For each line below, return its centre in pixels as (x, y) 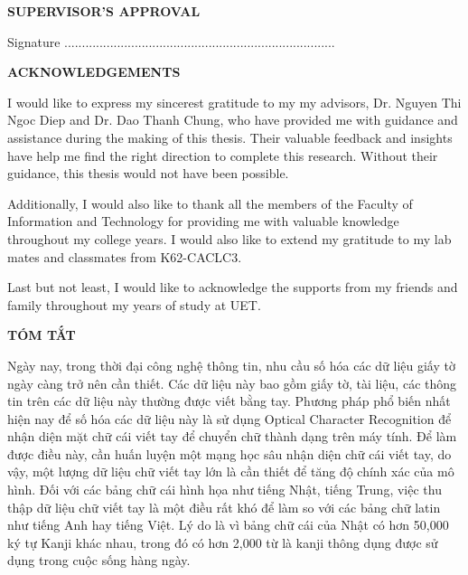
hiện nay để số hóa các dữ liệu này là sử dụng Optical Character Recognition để (229, 418)
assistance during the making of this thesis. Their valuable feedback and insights (230, 137)
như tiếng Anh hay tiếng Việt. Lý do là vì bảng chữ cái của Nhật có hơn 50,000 (228, 525)
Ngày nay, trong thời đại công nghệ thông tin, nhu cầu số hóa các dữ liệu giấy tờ (231, 365)
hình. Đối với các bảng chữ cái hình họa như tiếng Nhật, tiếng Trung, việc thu (225, 490)
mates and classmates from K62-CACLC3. (125, 256)
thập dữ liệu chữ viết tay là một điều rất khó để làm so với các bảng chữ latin (224, 507)
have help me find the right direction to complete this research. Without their (223, 155)
